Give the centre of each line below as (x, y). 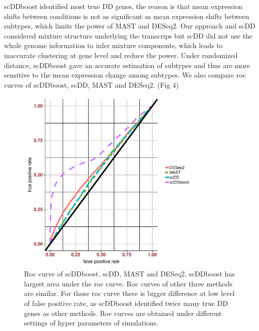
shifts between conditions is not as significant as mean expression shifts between (127, 16)
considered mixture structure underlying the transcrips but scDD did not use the (128, 35)
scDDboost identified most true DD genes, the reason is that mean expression (123, 6)
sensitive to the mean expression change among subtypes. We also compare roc (125, 75)
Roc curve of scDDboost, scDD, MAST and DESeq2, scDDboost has (129, 274)
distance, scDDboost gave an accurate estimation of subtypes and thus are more (127, 65)
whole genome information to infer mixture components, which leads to (113, 45)
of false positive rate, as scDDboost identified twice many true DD (126, 303)
